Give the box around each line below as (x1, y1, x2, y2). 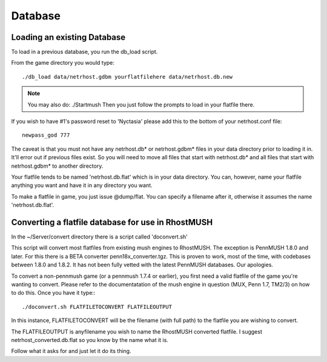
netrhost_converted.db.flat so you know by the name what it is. (11, 336, 169, 343)
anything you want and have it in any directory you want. (11, 182, 153, 189)
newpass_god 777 (22, 132, 70, 139)
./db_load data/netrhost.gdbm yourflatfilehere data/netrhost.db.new (22, 73, 233, 80)
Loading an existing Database (11, 32, 126, 42)
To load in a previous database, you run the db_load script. (11, 48, 158, 56)
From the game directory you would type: (11, 59, 115, 67)
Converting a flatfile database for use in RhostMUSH (11, 217, 213, 227)
